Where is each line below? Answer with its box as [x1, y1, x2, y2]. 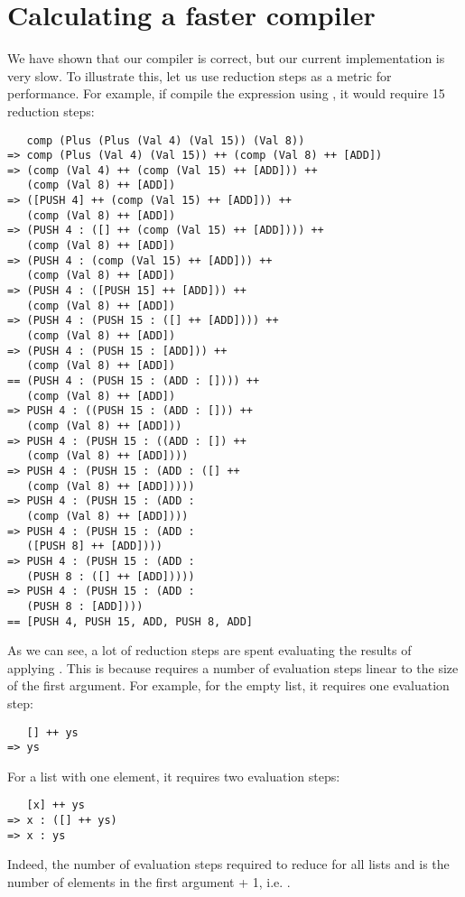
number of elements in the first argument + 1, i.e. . [7, 873, 291, 891]
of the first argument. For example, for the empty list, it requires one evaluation [7, 676, 450, 695]
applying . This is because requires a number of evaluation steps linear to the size [7, 658, 459, 677]
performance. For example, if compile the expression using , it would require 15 [7, 84, 445, 103]
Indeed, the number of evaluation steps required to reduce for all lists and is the [7, 855, 450, 874]
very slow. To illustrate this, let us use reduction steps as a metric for [7, 66, 392, 85]
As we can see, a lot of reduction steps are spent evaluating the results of [7, 641, 412, 660]
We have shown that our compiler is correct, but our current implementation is [7, 49, 445, 68]
